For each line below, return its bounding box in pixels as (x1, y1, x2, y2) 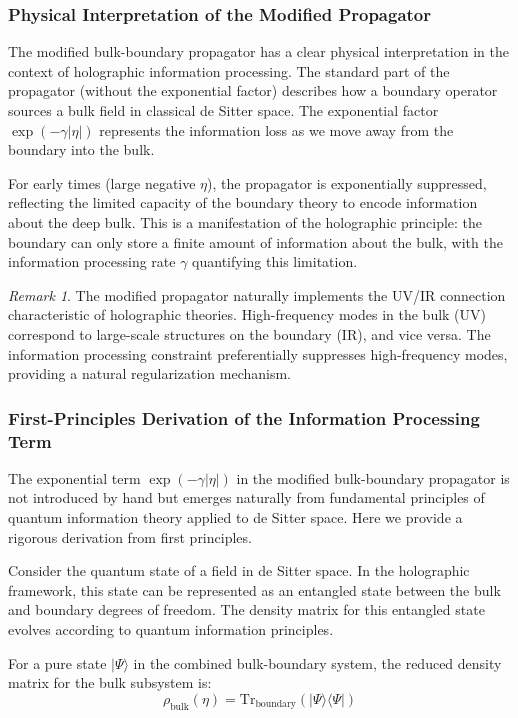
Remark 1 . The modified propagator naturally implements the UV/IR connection (8, 284, 506, 305)
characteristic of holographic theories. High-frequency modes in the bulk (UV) (8, 304, 487, 325)
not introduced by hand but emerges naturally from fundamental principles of (8, 487, 485, 508)
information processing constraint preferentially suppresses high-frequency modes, (8, 343, 508, 364)
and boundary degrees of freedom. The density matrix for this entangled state (8, 599, 485, 620)
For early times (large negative (8, 172, 196, 193)
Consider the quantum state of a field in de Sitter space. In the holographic (8, 560, 470, 581)
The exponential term (8, 467, 141, 488)
